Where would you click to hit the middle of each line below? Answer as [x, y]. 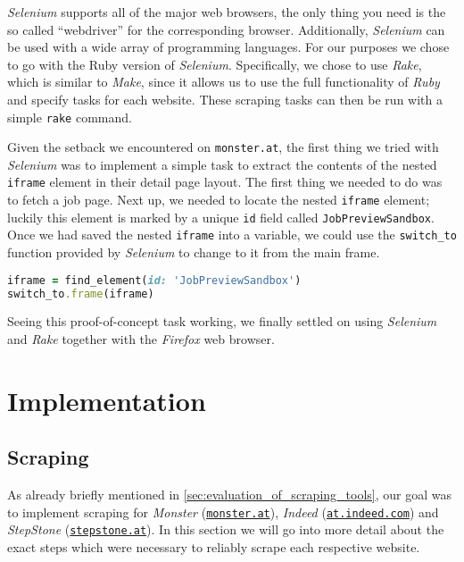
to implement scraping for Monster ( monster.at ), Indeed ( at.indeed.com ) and [223, 512]
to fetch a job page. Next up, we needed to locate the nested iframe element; [219, 200]
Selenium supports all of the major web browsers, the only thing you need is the [227, 12]
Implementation [107, 400]
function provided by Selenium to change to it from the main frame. [194, 252]
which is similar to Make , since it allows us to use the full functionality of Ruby [224, 82]
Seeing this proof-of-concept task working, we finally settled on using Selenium [222, 321]
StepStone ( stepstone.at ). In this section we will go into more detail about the [226, 529]
